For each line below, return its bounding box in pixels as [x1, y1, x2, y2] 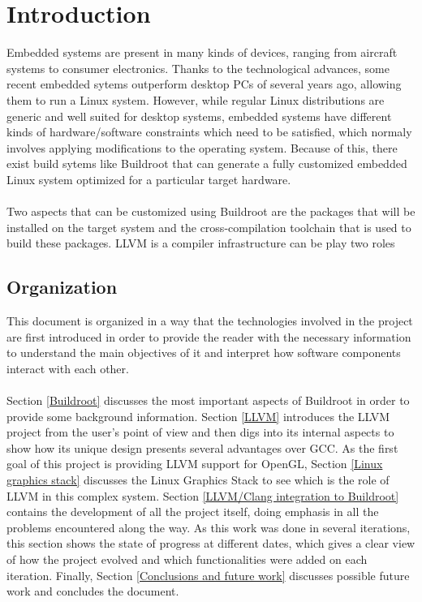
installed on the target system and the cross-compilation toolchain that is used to [6, 218, 411, 235]
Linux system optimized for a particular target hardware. [6, 170, 291, 187]
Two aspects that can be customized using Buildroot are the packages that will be [6, 203, 416, 220]
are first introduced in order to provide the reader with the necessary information [6, 328, 411, 345]
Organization [6, 274, 118, 299]
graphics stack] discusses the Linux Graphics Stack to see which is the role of [6, 471, 390, 488]
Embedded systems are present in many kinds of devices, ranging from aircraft [6, 44, 398, 61]
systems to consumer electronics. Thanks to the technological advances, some [6, 59, 390, 76]
